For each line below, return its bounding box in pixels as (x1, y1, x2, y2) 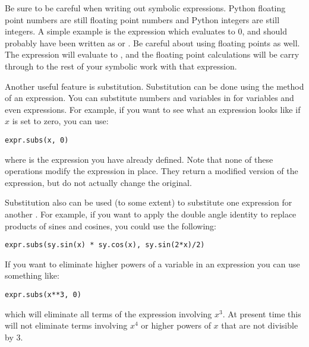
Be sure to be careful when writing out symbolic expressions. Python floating (5, 2, 286, 14)
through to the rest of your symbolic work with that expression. (5, 59, 237, 72)
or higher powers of (141, 319, 211, 332)
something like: (5, 269, 59, 282)
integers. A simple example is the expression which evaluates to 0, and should (5, 25, 288, 37)
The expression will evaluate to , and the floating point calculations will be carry (5, 48, 299, 61)
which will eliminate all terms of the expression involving (5, 307, 212, 320)
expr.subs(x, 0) (5, 135, 69, 144)
